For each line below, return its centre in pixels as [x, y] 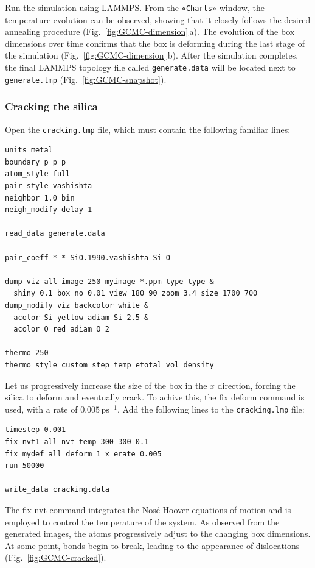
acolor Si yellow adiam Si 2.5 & [81, 317]
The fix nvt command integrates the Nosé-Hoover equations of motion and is [148, 509]
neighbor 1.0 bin [40, 198]
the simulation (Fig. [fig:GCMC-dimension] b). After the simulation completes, [152, 55]
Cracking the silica [51, 106]
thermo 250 [27, 353]
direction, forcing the [256, 385]
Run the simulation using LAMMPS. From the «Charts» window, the [135, 7]
